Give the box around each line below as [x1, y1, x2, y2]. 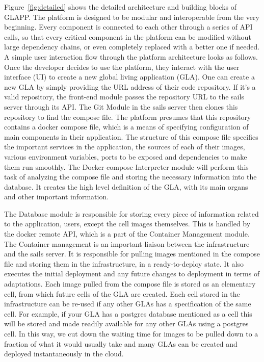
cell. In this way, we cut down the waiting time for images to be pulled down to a [4, 328, 258, 339]
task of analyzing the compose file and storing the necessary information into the [4, 171, 257, 182]
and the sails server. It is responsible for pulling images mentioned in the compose [4, 248, 260, 259]
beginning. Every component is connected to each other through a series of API [4, 21, 253, 32]
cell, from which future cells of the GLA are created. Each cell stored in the [4, 288, 240, 299]
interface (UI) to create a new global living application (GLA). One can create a [4, 71, 255, 82]
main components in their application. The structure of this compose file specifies [4, 131, 258, 142]
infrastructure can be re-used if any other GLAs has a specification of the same [4, 298, 251, 309]
